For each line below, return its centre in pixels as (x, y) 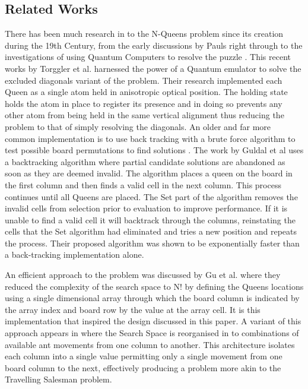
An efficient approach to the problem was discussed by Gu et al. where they (143, 275)
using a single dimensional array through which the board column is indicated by (152, 298)
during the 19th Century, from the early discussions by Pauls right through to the (154, 45)
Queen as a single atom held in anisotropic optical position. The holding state (146, 92)
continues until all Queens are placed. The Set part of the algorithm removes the (151, 196)
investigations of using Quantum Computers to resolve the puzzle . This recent (148, 57)
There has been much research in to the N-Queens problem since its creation (144, 34)
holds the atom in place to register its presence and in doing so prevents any (144, 103)
